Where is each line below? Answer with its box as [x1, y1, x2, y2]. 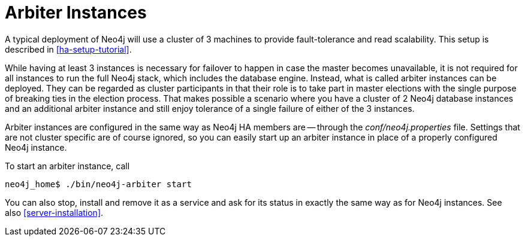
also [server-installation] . [5, 207, 104, 218]
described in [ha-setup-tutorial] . [5, 44, 132, 54]
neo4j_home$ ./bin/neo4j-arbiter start [5, 179, 192, 189]
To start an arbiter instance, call [5, 160, 130, 171]
